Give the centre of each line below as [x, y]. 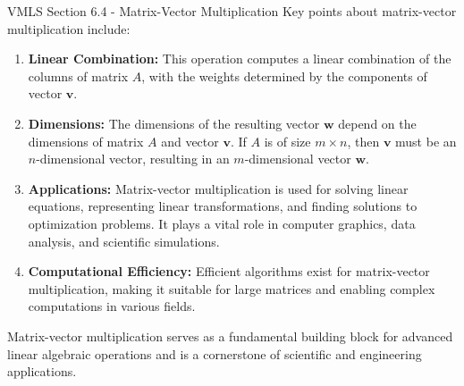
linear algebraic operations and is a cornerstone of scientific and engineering [215, 353]
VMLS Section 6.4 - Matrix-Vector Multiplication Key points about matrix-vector [232, 11]
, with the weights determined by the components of [284, 76]
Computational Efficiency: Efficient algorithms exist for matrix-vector [229, 271]
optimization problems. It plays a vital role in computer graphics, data [222, 223]
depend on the [377, 123]
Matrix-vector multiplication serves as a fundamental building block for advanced [230, 336]
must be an [426, 141]
